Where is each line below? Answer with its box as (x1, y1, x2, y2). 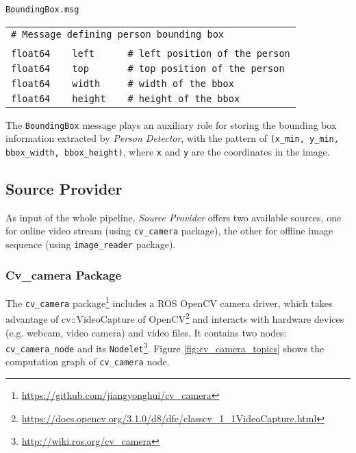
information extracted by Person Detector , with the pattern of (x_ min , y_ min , (5, 131, 339, 145)
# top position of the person (127, 62, 285, 74)
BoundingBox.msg (5, 5, 79, 14)
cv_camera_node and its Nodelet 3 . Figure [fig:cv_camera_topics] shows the (5, 339, 325, 355)
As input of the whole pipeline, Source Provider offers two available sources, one (5, 210, 342, 224)
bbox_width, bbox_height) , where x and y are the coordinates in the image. (5, 144, 330, 158)
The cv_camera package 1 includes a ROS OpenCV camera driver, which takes (5, 293, 333, 310)
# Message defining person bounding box (11, 28, 224, 40)
